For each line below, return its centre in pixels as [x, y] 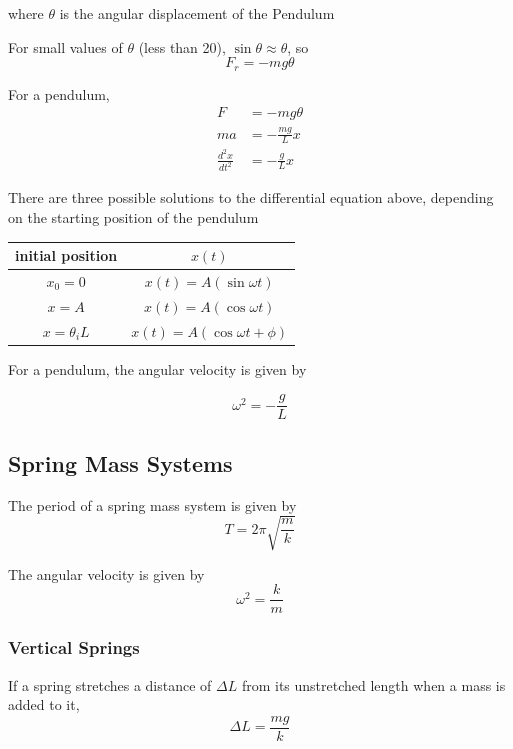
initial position [66, 255]
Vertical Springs [74, 647]
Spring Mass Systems [120, 462]
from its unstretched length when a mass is [373, 684]
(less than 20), [182, 46]
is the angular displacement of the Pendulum [197, 13]
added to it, [44, 704]
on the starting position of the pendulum [133, 217]
